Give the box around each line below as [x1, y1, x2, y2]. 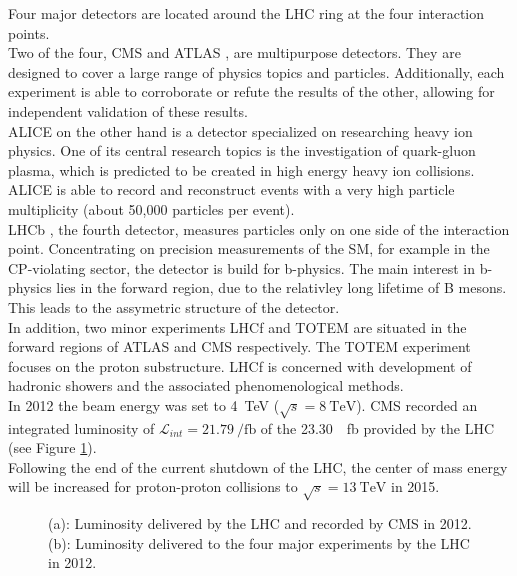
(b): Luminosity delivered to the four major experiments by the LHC [48, 532, 470, 553]
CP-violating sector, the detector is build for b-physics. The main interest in [8, 257, 476, 278]
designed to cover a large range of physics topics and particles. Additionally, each [8, 61, 505, 82]
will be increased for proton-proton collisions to [8, 476, 298, 497]
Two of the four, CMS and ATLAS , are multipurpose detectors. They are [8, 42, 461, 63]
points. [8, 22, 50, 43]
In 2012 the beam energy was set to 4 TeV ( [8, 394, 280, 415]
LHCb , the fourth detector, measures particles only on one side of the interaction [8, 218, 510, 239]
